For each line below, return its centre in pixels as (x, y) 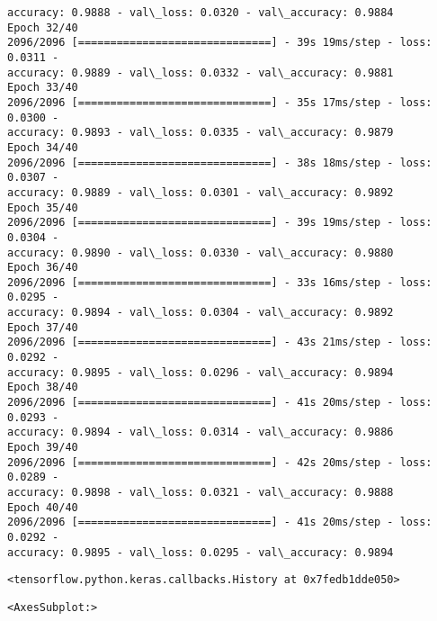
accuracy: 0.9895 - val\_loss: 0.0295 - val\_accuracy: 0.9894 (201, 552)
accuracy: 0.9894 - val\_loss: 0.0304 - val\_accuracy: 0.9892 (201, 313)
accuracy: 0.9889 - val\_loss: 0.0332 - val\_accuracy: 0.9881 (201, 72)
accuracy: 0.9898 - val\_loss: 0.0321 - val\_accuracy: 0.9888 (201, 492)
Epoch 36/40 (43, 268)
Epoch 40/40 (43, 507)
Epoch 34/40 (43, 147)
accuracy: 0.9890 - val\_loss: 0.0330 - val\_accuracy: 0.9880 (201, 252)
